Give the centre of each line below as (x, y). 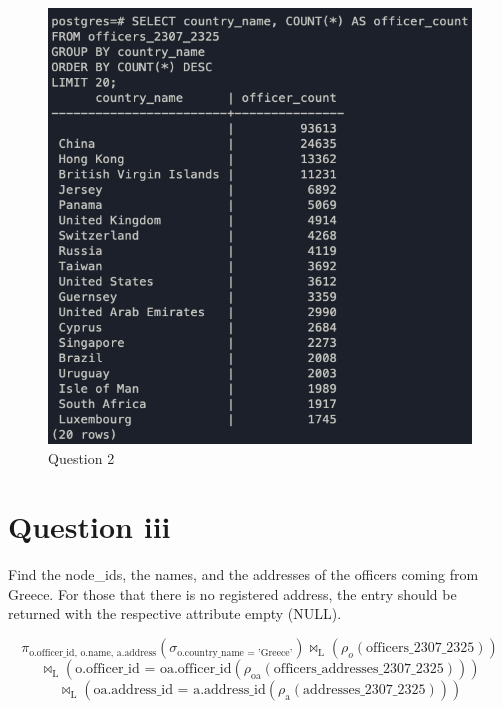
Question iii (89, 526)
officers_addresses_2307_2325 (358, 669)
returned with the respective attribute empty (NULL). (175, 613)
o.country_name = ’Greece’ (235, 652)
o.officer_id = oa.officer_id (153, 669)
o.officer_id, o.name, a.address (93, 652)
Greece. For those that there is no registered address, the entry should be (232, 593)
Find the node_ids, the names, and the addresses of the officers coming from (243, 574)
